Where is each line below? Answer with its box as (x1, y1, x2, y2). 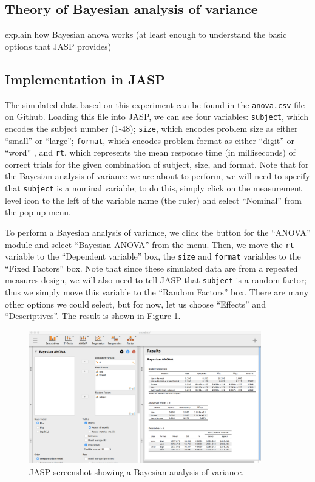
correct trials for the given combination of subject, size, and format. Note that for (5, 157, 309, 170)
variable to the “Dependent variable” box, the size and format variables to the (5, 250, 301, 263)
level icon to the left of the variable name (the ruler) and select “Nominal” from (5, 193, 302, 206)
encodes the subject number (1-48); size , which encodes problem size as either (5, 122, 298, 134)
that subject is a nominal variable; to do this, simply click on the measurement (5, 182, 302, 195)
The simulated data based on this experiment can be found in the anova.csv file (5, 98, 305, 111)
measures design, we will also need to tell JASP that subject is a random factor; (5, 274, 307, 286)
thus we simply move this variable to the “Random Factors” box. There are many (5, 286, 309, 298)
